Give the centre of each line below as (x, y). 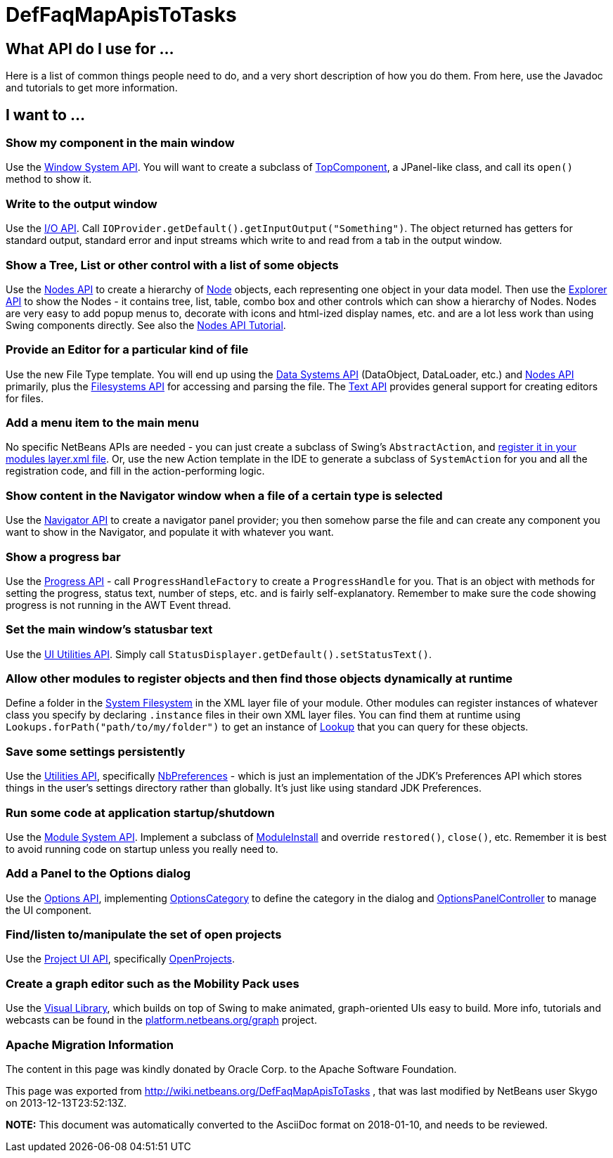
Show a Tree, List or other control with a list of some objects (172, 265)
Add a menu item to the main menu (102, 423)
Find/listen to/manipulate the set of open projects (144, 935)
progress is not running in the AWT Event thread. (118, 605)
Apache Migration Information (90, 1044)
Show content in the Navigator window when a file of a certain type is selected (224, 495)
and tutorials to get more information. (92, 88)
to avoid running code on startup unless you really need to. (142, 849)
